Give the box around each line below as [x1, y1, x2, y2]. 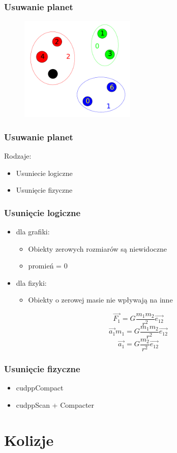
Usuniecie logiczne [16, 167, 73, 178]
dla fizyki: [16, 277, 47, 288]
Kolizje [4, 429, 54, 450]
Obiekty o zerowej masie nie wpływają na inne [28, 294, 173, 305]
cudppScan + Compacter [16, 399, 95, 410]
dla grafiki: [16, 226, 50, 236]
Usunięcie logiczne [4, 206, 81, 219]
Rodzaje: [4, 150, 32, 161]
